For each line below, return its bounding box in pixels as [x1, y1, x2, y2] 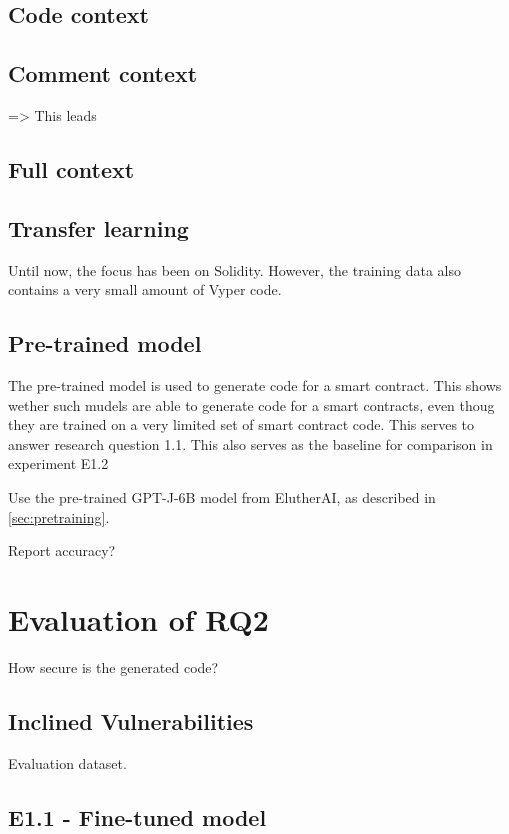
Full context [8, 153, 135, 184]
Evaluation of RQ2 [8, 598, 269, 639]
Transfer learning [8, 212, 189, 243]
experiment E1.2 [8, 453, 109, 474]
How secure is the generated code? [8, 656, 219, 677]
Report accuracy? [8, 540, 116, 561]
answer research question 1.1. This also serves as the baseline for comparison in [8, 433, 493, 454]
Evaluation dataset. [8, 752, 127, 773]
